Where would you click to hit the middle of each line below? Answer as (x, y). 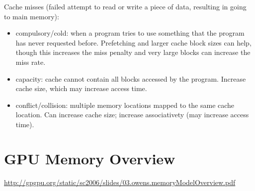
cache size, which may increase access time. (81, 88)
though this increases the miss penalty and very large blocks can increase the (133, 52)
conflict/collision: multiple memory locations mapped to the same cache (125, 105)
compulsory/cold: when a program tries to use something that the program (130, 33)
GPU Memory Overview (90, 158)
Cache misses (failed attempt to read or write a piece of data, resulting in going (125, 6)
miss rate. (31, 62)
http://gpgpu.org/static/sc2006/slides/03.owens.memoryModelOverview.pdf (120, 182)
